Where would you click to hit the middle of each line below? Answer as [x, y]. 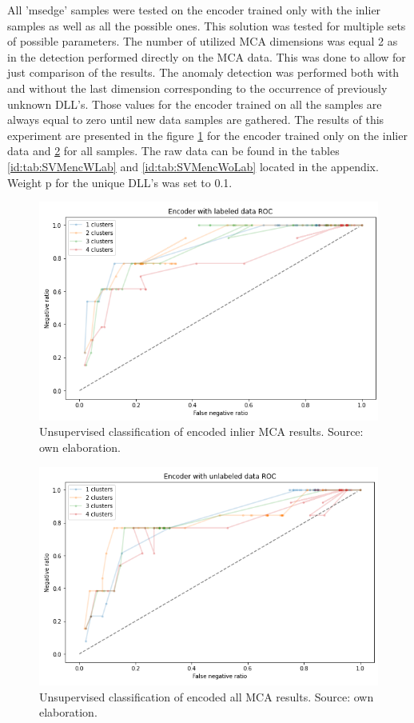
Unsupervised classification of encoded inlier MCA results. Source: [201, 431]
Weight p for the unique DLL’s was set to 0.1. [120, 182]
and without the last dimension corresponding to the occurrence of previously [197, 88]
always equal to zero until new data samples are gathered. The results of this [196, 120]
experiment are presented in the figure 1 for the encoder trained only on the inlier [207, 135]
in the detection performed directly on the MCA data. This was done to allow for [207, 56]
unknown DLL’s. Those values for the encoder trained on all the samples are [195, 104]
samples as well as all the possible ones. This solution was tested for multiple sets [207, 25]
